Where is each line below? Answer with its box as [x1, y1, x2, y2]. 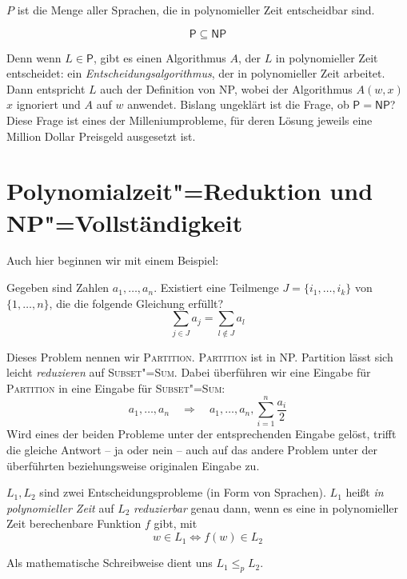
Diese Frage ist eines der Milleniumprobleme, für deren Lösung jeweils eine [6, 111, 373, 128]
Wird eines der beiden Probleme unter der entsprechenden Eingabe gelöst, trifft [6, 425, 397, 442]
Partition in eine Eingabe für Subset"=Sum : [6, 379, 225, 396]
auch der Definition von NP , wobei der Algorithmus [100, 80, 353, 97]
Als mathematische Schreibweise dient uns [6, 554, 213, 571]
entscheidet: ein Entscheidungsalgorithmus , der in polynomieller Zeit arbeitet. [6, 65, 385, 82]
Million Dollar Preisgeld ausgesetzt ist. [6, 127, 196, 144]
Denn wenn [6, 49, 62, 66]
